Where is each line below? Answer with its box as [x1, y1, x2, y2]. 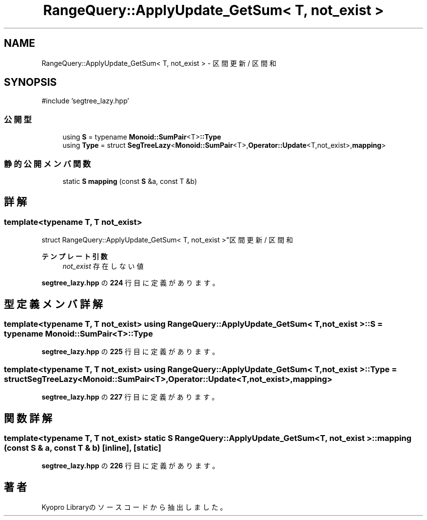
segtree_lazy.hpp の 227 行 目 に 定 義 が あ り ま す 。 [41, 393, 219, 401]
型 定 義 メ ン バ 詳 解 [4, 298, 103, 310]
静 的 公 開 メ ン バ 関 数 [4, 159, 91, 169]
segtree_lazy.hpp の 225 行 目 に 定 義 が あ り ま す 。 [41, 347, 219, 356]
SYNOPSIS [4, 76, 57, 89]
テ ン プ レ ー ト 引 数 [41, 252, 108, 261]
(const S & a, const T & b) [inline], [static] [4, 442, 161, 453]
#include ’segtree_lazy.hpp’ [41, 97, 129, 105]
